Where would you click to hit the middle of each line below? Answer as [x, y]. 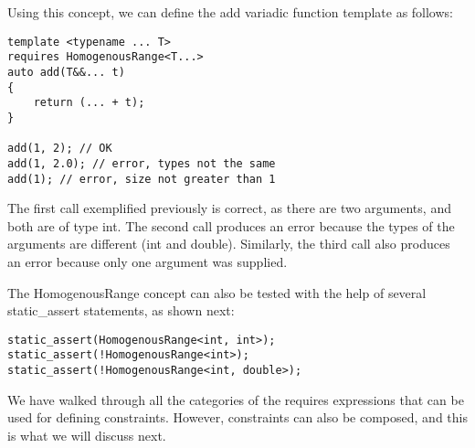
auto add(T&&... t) [66, 72]
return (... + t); [89, 103]
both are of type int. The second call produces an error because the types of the [231, 225]
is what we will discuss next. [87, 435]
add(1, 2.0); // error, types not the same [142, 163]
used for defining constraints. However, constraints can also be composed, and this [237, 417]
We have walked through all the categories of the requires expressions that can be [236, 399]
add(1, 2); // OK [60, 149]
